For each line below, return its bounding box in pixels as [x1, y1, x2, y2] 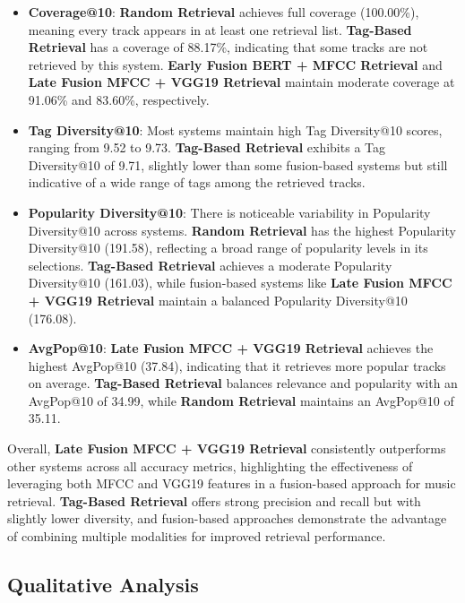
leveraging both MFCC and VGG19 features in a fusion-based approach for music [7, 474, 456, 493]
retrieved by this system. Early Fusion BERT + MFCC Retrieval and [28, 55, 443, 73]
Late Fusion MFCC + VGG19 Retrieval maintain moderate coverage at [28, 73, 455, 91]
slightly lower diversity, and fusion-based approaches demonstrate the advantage [7, 509, 447, 528]
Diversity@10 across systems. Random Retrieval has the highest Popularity [28, 220, 456, 239]
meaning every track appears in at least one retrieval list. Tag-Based [28, 20, 412, 39]
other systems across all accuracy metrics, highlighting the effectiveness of [7, 456, 413, 475]
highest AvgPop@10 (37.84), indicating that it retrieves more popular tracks [28, 356, 446, 375]
